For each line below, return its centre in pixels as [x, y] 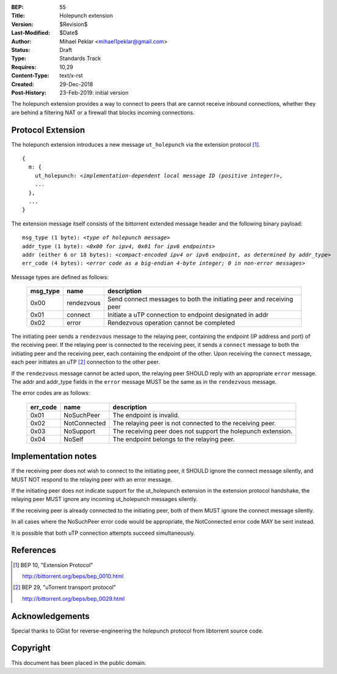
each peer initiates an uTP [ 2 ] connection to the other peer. [85, 362]
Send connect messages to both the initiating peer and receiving [200, 299]
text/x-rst [71, 76]
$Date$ [69, 33]
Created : [23, 84]
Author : [21, 41]
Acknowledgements [50, 616]
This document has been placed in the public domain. [79, 662]
